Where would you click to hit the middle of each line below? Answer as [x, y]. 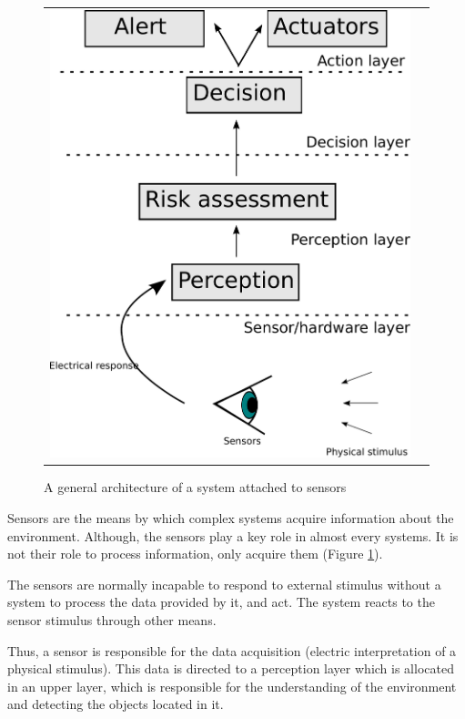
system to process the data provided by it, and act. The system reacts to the [221, 602]
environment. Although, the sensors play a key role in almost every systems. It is [233, 535]
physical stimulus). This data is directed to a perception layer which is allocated [231, 668]
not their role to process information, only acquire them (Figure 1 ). [195, 554]
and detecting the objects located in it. [116, 704]
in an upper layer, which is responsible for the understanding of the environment [232, 686]
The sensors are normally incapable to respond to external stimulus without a [224, 584]
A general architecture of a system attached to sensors [195, 487]
